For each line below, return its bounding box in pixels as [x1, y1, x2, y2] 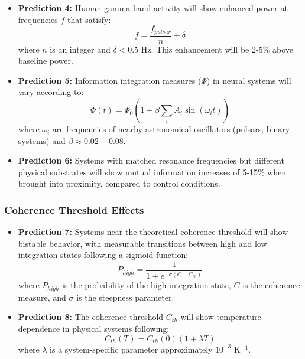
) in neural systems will [206, 74, 291, 86]
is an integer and [50, 43, 111, 55]
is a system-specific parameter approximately [50, 342, 213, 355]
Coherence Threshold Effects [4, 202, 144, 217]
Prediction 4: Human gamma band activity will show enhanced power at [18, 2, 288, 14]
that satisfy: [67, 13, 111, 25]
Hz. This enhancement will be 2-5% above [141, 43, 293, 55]
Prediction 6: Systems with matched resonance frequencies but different [18, 154, 284, 167]
